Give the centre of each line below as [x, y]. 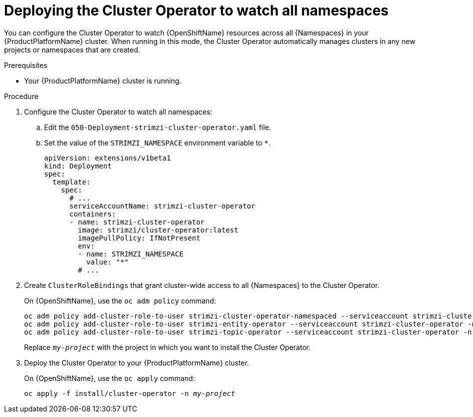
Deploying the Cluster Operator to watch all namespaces [196, 10]
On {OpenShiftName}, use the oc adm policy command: [120, 300]
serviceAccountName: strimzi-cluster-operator [162, 206]
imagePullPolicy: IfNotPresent [139, 238]
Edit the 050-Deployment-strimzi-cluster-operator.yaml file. [158, 127]
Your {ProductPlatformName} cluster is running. [103, 80]
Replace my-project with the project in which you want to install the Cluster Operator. [168, 347]
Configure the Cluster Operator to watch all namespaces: [118, 111]
